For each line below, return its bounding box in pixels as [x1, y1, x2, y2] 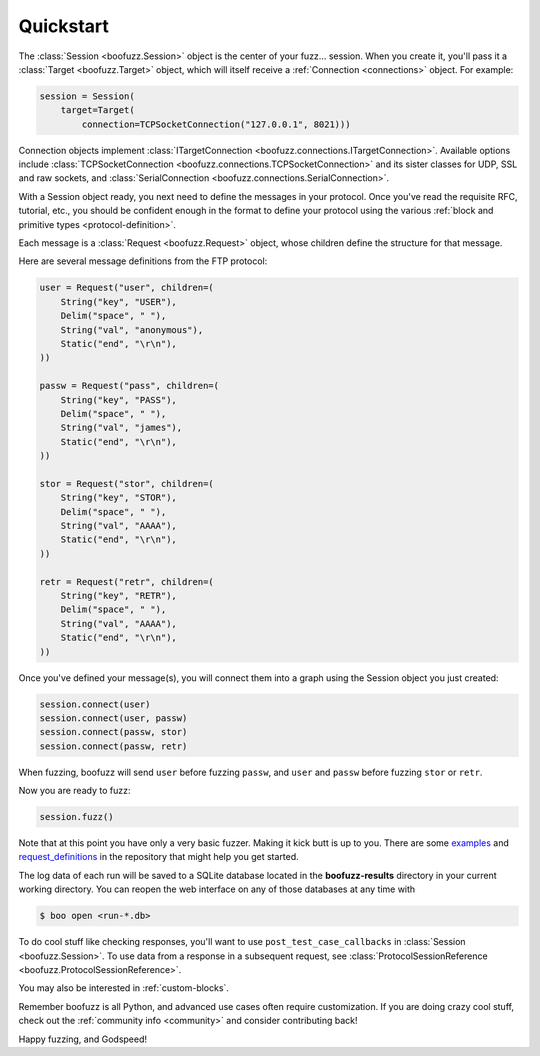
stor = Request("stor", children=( [39, 478, 214, 489]
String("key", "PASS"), [60, 394, 177, 405]
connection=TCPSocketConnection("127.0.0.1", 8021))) [81, 118, 351, 130]
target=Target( [60, 105, 135, 116]
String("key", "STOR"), [60, 492, 177, 504]
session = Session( [39, 90, 135, 102]
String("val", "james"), [60, 422, 183, 434]
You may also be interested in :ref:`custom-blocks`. [18, 982, 230, 994]
